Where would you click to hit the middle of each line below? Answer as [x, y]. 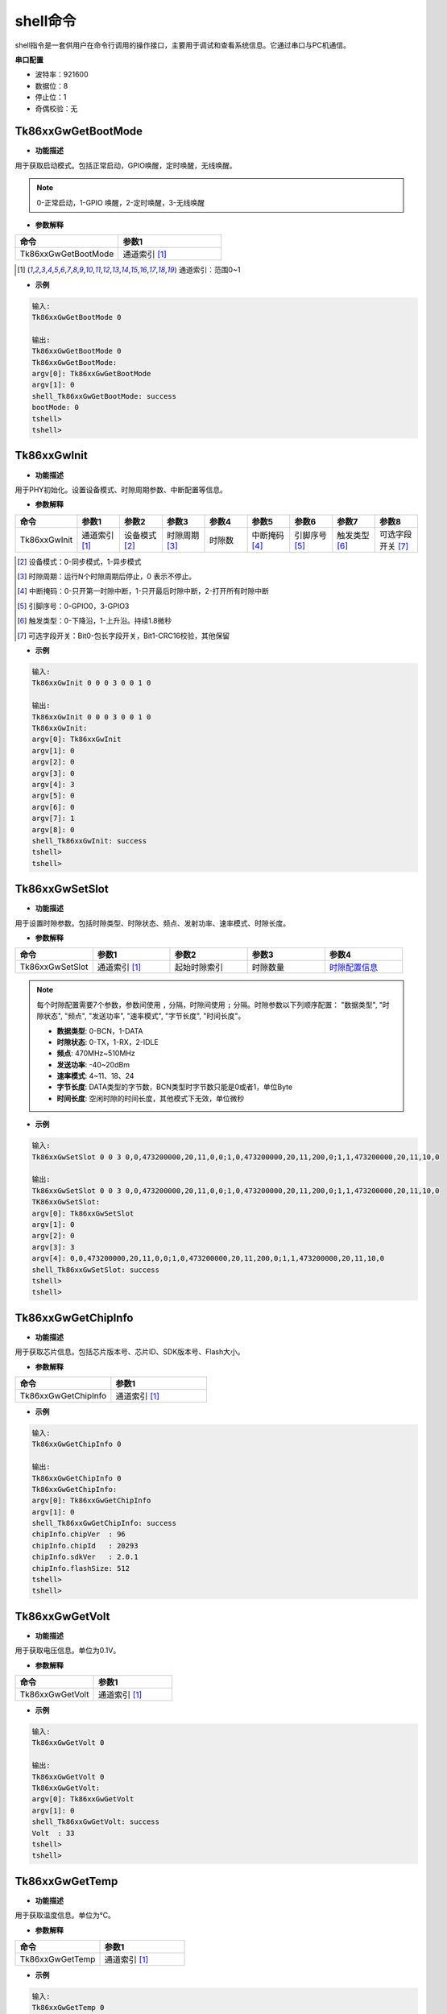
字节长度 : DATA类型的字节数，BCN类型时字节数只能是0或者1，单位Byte [175, 1087]
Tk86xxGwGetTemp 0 [68, 2008]
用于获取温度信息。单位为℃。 [65, 1915]
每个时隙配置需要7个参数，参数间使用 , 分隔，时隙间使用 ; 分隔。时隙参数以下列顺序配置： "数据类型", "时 [213, 1005]
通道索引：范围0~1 [209, 270]
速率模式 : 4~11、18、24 [95, 1076]
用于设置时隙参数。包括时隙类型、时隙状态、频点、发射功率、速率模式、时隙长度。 [152, 923]
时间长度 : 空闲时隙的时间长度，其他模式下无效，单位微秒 [151, 1098]
